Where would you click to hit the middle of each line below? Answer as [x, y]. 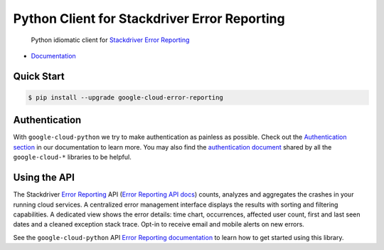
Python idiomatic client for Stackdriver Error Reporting [110, 40]
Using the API [44, 178]
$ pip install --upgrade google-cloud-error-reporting [126, 97]
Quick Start [39, 76]
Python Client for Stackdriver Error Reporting [149, 19]
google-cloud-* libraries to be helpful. [72, 157]
